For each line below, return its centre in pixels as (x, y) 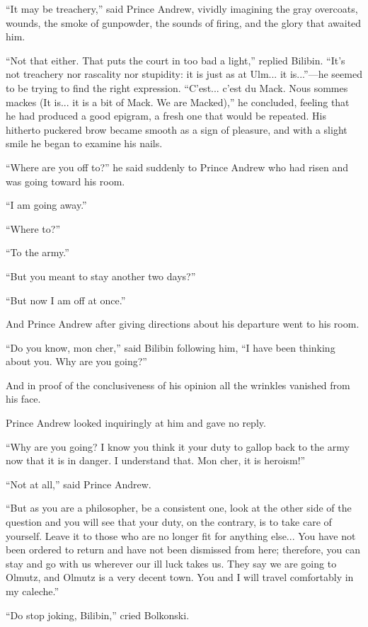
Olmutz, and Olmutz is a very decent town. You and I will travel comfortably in (180, 577)
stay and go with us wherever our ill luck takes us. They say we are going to (171, 563)
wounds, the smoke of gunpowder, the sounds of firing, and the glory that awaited (184, 22)
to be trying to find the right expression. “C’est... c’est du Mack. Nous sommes (177, 87)
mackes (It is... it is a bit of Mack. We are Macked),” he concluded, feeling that (178, 102)
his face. (23, 399)
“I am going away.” (46, 205)
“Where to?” (33, 228)
